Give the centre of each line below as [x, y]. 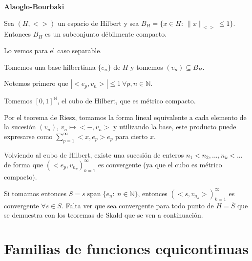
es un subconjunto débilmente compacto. [106, 34]
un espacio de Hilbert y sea [98, 23]
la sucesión [20, 127]
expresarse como [28, 136]
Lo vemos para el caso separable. [53, 50]
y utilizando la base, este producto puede [175, 127]
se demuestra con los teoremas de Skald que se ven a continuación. [104, 215]
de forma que [24, 164]
